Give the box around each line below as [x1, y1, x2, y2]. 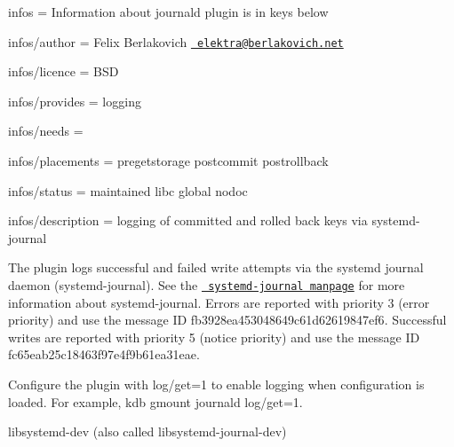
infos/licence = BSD [8, 62, 119, 81]
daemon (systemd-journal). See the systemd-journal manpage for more [8, 276, 405, 294]
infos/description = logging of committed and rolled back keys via [8, 211, 368, 230]
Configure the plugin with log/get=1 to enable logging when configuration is [8, 375, 425, 394]
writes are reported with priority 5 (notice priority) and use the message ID [8, 327, 420, 346]
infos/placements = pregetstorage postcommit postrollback [8, 152, 329, 170]
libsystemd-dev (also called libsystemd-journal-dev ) [8, 422, 287, 441]
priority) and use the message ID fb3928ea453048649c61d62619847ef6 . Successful [8, 310, 447, 329]
